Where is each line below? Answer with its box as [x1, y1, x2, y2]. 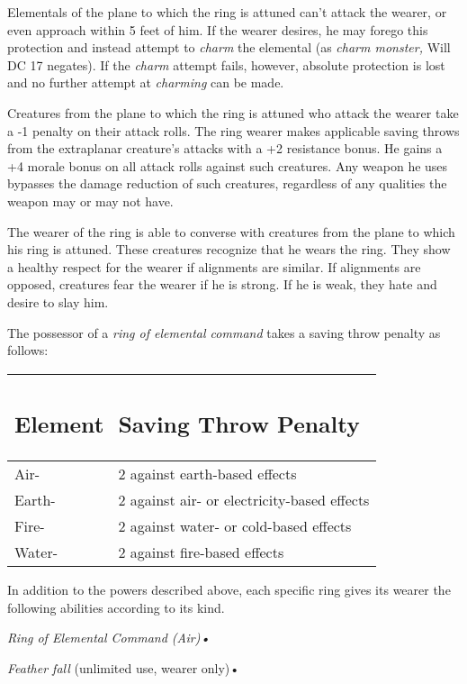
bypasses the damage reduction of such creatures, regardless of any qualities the [7, 174, 447, 193]
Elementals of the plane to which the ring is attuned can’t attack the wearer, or [7, 3, 447, 21]
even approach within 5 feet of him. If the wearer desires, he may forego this [7, 20, 428, 39]
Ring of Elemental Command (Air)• [7, 628, 211, 647]
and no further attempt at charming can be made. [7, 73, 284, 92]
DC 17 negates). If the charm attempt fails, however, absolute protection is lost [7, 55, 445, 74]
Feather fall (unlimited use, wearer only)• [7, 658, 240, 677]
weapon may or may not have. [7, 191, 174, 210]
